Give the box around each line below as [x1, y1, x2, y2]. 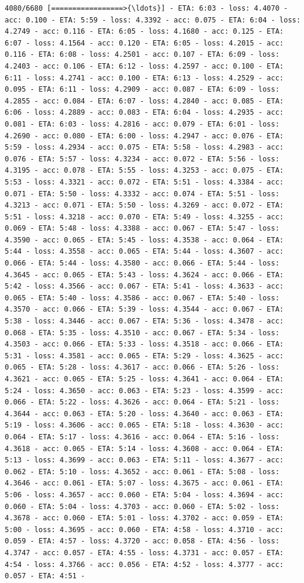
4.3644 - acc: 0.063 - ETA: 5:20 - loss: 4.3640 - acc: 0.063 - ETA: [5, 409, 284, 418]
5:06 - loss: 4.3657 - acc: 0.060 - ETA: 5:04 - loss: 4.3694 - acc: [5, 490, 284, 499]
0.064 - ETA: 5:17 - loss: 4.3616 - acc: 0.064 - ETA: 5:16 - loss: [5, 432, 280, 441]
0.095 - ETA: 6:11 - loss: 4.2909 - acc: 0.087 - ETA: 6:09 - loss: [5, 85, 280, 94]
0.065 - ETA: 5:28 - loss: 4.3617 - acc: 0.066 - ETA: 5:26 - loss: [5, 363, 280, 372]
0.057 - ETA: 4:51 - [5, 572, 86, 581]
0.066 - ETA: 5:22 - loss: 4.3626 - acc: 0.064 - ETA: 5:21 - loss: [5, 398, 280, 407]
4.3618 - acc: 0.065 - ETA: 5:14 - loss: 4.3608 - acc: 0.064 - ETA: [5, 444, 284, 453]
